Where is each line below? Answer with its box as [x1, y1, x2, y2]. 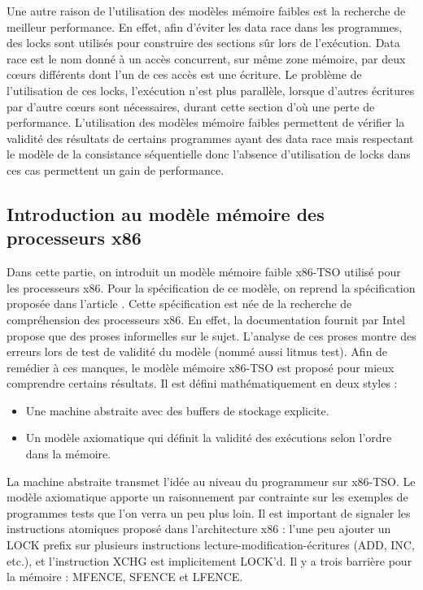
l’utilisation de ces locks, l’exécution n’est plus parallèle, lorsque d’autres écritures [7, 81, 415, 98]
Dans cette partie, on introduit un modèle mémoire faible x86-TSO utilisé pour [7, 263, 401, 280]
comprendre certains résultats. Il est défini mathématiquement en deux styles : [7, 375, 398, 392]
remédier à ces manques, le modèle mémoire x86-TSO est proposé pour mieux [7, 358, 395, 375]
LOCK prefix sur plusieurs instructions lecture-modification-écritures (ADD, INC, [7, 536, 415, 553]
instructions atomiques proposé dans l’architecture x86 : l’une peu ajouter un [7, 520, 391, 537]
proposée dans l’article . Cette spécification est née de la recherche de [7, 295, 352, 312]
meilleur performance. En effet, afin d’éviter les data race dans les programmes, [7, 18, 403, 35]
